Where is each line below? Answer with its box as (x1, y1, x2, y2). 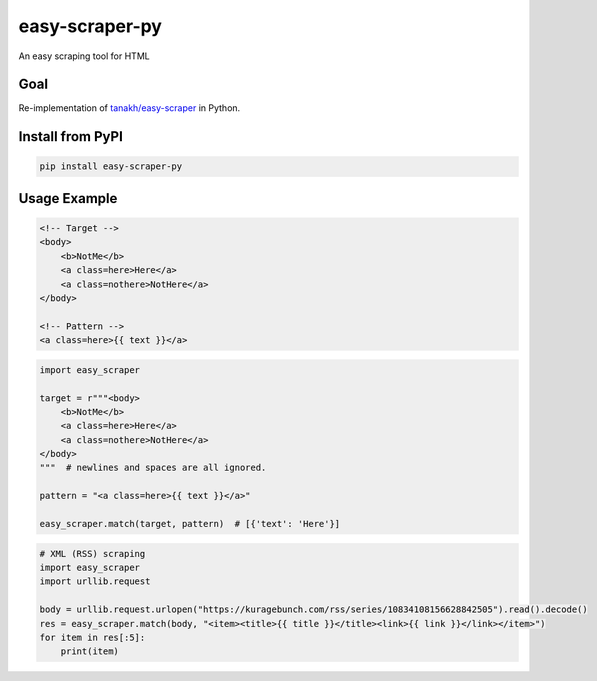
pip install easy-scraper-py (39, 161, 183, 172)
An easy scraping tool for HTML (18, 50, 150, 62)
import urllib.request (39, 576, 151, 587)
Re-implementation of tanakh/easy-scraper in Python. (18, 102, 241, 114)
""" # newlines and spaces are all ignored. (39, 462, 267, 474)
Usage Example (18, 190, 118, 207)
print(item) (60, 646, 120, 657)
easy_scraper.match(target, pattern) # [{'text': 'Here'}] (39, 518, 341, 530)
